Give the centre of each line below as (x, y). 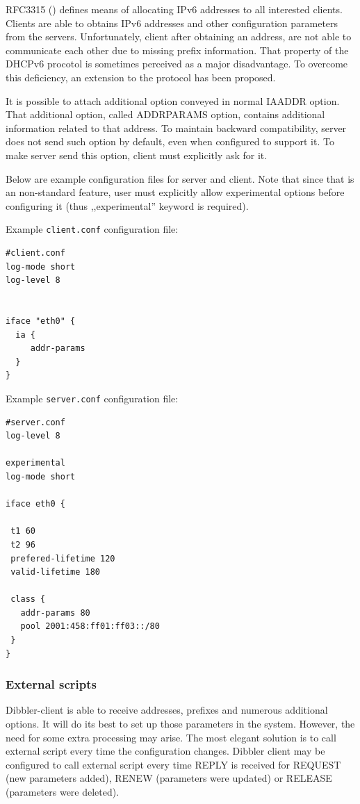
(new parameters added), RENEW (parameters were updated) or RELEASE (169, 778)
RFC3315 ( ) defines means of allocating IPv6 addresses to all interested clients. (174, 9)
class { (28, 599)
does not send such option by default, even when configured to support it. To (170, 141)
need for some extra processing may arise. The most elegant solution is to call (171, 737)
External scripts (51, 684)
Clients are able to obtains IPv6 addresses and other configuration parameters (172, 23)
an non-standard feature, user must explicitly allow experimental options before (175, 192)
